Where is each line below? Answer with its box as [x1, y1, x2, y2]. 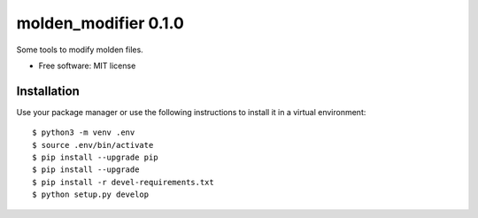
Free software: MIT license [38, 60, 136, 71]
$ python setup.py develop [32, 190, 150, 199]
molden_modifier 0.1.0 [16, 13, 185, 33]
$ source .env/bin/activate [32, 140, 154, 150]
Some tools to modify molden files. [16, 44, 143, 55]
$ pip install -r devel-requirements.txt [32, 177, 214, 187]
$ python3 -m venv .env [32, 128, 135, 137]
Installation [16, 83, 80, 98]
